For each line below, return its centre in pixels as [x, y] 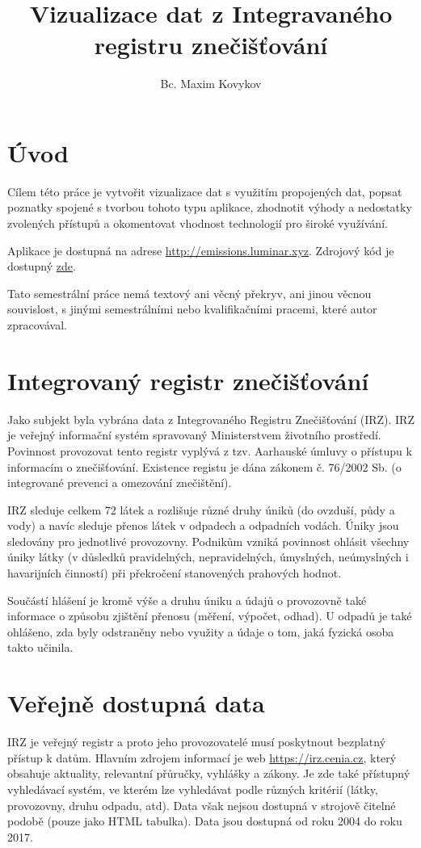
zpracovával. [37, 325]
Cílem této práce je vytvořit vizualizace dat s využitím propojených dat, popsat [205, 191]
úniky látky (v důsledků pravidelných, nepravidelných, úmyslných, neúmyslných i [208, 557]
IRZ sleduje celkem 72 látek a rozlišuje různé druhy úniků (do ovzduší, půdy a [201, 509]
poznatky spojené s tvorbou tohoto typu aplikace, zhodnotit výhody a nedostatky [210, 207]
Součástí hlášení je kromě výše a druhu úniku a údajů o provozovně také [187, 600]
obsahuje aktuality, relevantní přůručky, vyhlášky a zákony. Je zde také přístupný [209, 773]
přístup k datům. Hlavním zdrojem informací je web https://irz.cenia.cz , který [202, 757]
